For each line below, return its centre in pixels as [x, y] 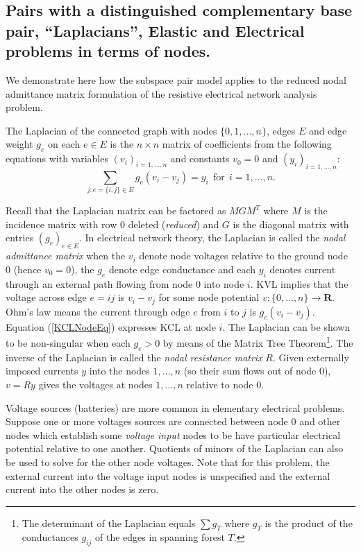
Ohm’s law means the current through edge [98, 311]
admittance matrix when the [66, 256]
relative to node [220, 384]
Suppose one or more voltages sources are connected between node [147, 421]
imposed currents [42, 371]
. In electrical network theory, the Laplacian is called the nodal [212, 238]
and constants [200, 158]
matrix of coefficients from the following [247, 144]
